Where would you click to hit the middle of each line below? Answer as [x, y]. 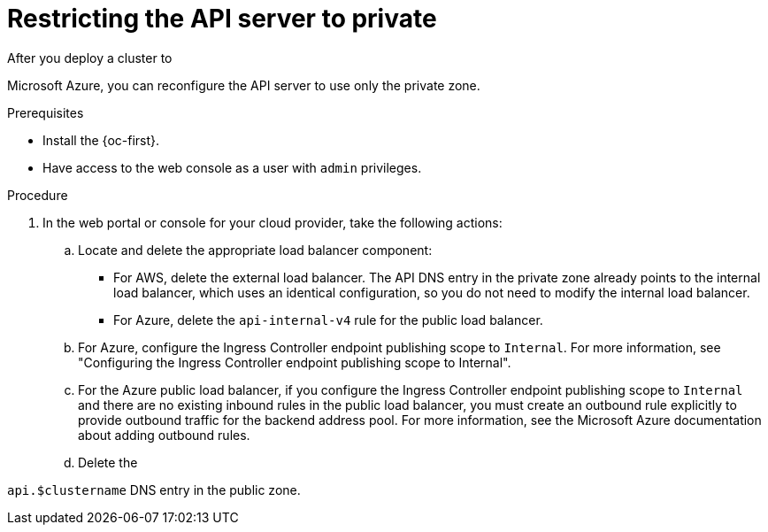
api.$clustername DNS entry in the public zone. [154, 490]
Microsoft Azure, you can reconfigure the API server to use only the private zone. [244, 85]
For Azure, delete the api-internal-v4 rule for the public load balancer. [328, 320]
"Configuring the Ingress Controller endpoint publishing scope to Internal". [295, 362]
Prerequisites [46, 112]
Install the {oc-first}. [101, 140]
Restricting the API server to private [222, 19]
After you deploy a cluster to [90, 58]
